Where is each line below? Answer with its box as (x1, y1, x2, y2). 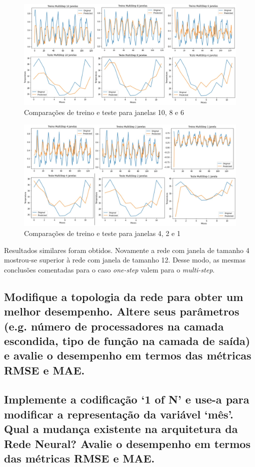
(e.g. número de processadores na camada (4, 318, 224, 333)
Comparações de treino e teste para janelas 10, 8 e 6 (24, 107, 184, 117)
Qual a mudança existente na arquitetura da (4, 421, 238, 436)
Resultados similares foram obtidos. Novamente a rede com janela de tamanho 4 (4, 244, 249, 255)
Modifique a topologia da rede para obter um (4, 288, 243, 304)
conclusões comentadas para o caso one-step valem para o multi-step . (4, 264, 215, 274)
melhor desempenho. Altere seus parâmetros (4, 303, 239, 319)
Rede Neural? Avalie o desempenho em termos (4, 435, 250, 451)
